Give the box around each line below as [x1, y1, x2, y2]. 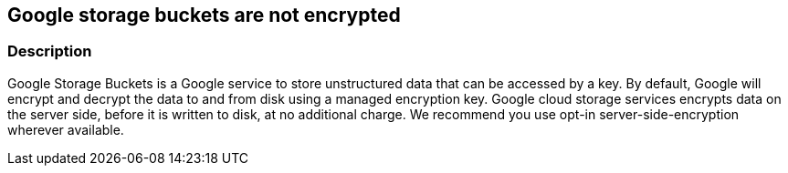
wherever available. [7, 121, 124, 137]
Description [7, 42, 92, 61]
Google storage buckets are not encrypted [7, 4, 401, 26]
